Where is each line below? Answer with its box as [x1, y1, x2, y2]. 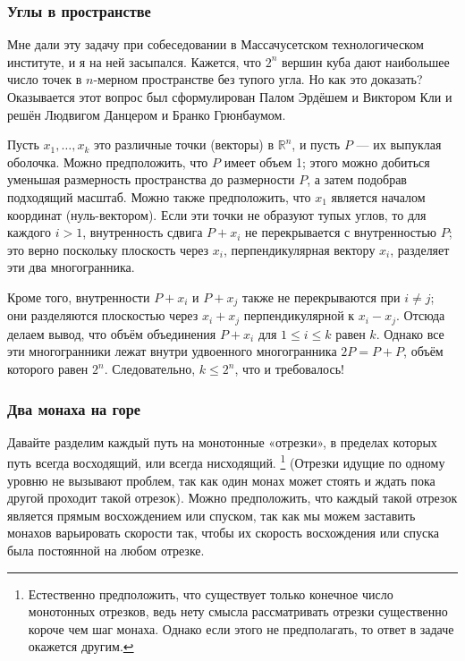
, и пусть [292, 135, 341, 154]
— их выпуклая [356, 135, 442, 154]
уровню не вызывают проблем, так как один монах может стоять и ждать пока [7, 470, 435, 489]
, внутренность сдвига [82, 223, 203, 242]
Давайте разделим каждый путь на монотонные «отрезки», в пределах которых [7, 432, 437, 451]
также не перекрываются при [241, 287, 401, 306]
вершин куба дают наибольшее [282, 52, 450, 71]
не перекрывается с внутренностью [245, 223, 437, 242]
